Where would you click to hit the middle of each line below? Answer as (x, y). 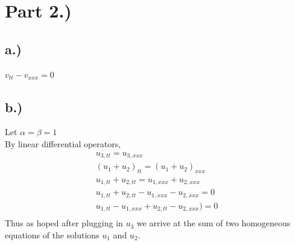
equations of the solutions (52, 234)
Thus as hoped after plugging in (64, 223)
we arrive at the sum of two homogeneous (214, 223)
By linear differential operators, (63, 143)
